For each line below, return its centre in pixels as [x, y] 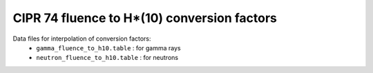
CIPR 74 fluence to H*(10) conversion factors [145, 18]
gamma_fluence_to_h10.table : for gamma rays [108, 48]
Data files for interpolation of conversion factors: [82, 39]
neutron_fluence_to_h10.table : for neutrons [107, 58]
